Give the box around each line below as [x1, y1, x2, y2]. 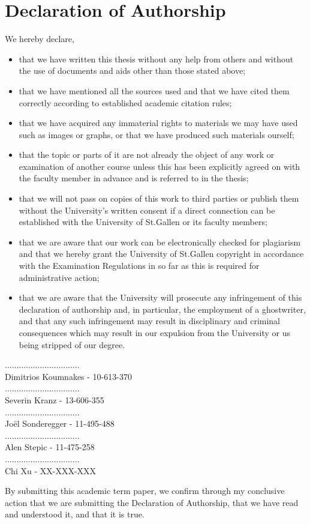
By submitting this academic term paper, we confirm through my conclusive [5, 484, 285, 497]
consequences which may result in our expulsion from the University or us [19, 327, 290, 339]
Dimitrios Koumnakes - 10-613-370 [5, 370, 132, 382]
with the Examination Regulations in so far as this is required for [19, 259, 260, 272]
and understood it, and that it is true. [5, 508, 145, 520]
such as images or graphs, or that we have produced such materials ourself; [19, 128, 294, 140]
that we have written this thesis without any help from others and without [19, 52, 294, 65]
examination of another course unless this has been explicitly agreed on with [19, 160, 300, 172]
